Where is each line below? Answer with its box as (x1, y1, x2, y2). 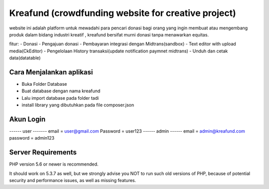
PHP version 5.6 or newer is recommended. (9, 161, 99, 167)
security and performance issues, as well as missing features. (9, 178, 136, 184)
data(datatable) (9, 55, 41, 61)
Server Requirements (9, 148, 77, 157)
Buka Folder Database (21, 81, 67, 87)
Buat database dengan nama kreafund (21, 88, 101, 94)
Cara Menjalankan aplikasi (9, 68, 93, 76)
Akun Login (9, 115, 46, 123)
